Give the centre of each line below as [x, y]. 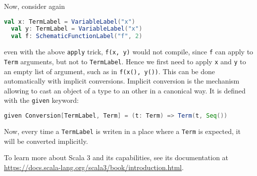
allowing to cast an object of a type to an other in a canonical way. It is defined [125, 90]
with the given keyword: [41, 100]
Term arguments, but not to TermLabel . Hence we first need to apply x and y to [125, 61]
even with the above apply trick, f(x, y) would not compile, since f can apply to [129, 52]
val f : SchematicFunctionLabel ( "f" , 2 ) [77, 36]
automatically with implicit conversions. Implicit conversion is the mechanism [122, 81]
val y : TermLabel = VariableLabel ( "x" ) [77, 29]
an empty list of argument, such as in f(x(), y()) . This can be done [109, 71]
